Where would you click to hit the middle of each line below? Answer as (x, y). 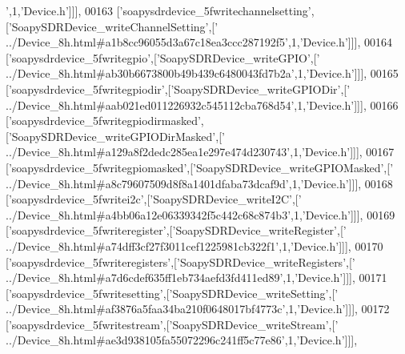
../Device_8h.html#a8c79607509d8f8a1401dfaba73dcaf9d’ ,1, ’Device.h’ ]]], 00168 (199, 183)
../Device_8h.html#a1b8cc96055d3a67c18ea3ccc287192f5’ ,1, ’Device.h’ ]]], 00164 (199, 42)
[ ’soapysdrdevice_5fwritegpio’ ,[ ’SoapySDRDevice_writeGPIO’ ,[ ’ (163, 57)
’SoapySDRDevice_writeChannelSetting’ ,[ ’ (113, 26)
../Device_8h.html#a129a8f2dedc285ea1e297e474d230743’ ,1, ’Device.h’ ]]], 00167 (200, 152)
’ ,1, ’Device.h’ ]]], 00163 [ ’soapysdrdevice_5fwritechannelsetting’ (158, 10)
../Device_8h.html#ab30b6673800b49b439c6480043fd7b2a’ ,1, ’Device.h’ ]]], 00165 (202, 73)
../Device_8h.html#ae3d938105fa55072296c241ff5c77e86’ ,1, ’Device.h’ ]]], (182, 340)
